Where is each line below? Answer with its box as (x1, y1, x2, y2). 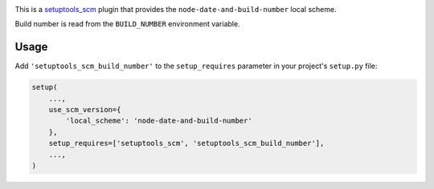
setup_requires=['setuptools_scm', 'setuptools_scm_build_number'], (48, 139, 325, 148)
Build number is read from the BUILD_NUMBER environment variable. (14, 19, 240, 29)
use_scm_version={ (48, 105, 121, 115)
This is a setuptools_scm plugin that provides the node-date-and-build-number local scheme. (14, 5, 337, 14)
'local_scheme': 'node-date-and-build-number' (65, 116, 252, 126)
